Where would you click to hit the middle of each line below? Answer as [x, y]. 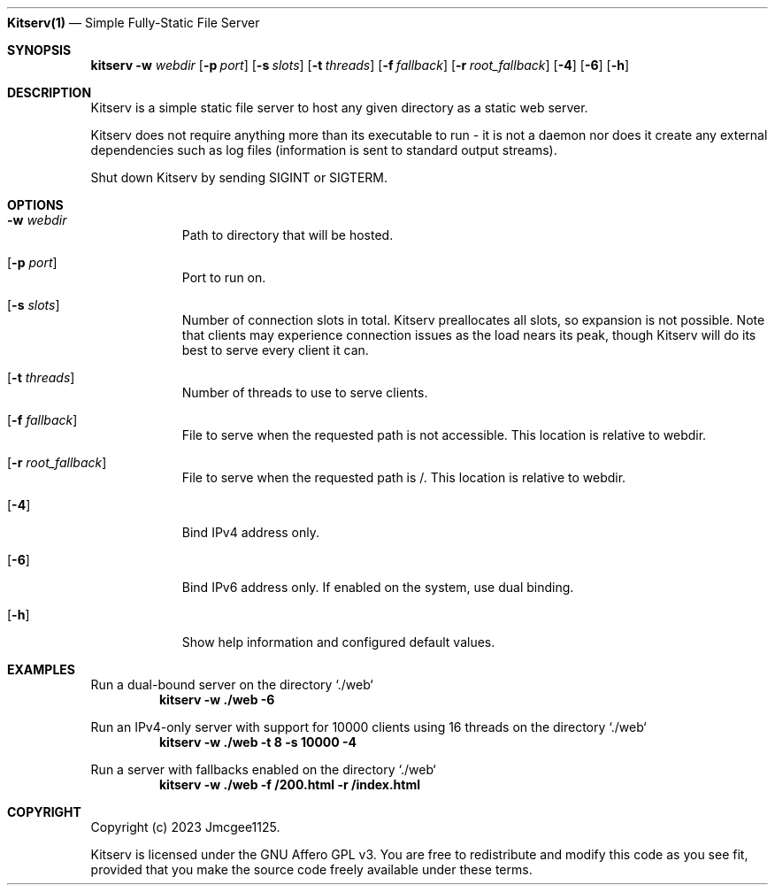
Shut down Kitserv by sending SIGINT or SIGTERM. [239, 177]
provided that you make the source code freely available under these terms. [311, 869]
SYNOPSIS [39, 50]
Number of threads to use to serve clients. [305, 392]
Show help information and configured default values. [338, 642]
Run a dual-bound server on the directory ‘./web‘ [232, 684]
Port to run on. [224, 277]
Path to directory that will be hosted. [288, 235]
